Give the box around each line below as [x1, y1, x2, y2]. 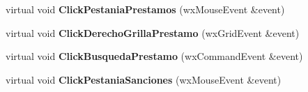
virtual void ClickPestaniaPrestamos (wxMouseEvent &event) [6, 2, 285, 16]
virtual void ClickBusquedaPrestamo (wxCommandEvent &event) [6, 49, 303, 63]
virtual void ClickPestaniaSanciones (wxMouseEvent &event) [6, 72, 282, 86]
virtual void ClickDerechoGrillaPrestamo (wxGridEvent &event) [6, 25, 300, 40]
